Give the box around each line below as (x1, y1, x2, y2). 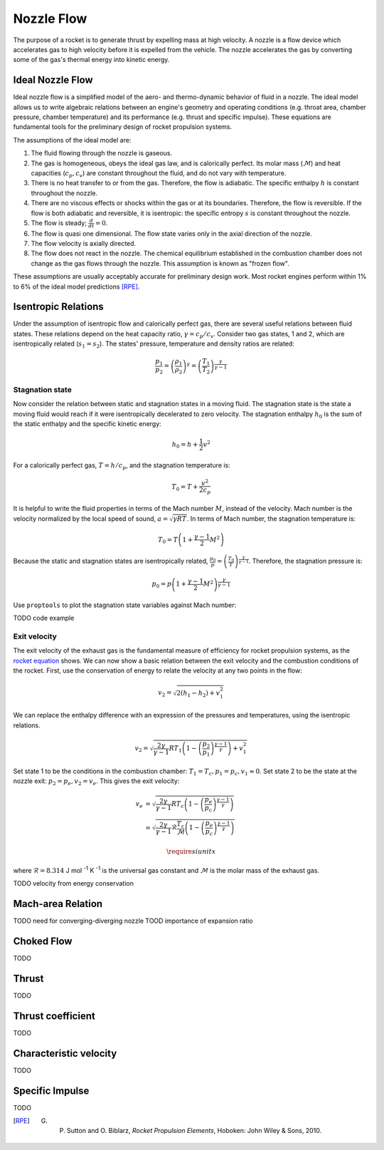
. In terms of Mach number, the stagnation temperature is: (186, 514, 356, 523)
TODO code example (13, 613, 75, 623)
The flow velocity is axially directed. (31, 239, 137, 248)
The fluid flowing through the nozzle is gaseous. (31, 149, 173, 157)
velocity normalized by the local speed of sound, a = (13, 514, 169, 523)
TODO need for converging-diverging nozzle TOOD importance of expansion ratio (13, 916, 253, 926)
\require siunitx (166, 848, 216, 856)
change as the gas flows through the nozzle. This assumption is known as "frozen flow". (31, 259, 289, 267)
